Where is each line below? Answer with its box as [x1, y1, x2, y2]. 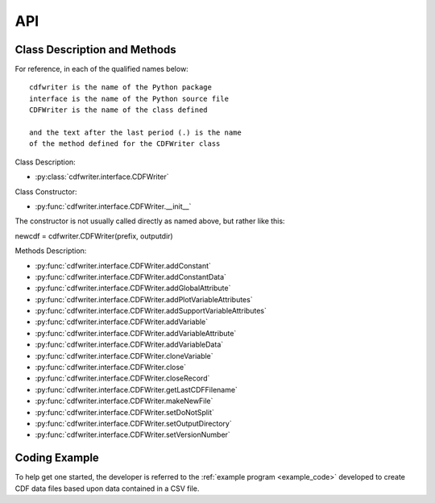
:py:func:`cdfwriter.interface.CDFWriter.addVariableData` [35, 339, 224, 350]
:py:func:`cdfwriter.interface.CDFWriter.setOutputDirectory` [35, 419, 233, 428]
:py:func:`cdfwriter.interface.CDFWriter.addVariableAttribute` [35, 328, 237, 338]
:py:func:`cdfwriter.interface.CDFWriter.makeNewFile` [35, 396, 213, 406]
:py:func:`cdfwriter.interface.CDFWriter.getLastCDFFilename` [35, 385, 238, 394]
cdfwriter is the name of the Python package [29, 83, 213, 92]
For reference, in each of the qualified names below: [14, 64, 188, 74]
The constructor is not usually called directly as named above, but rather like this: [14, 216, 285, 226]
